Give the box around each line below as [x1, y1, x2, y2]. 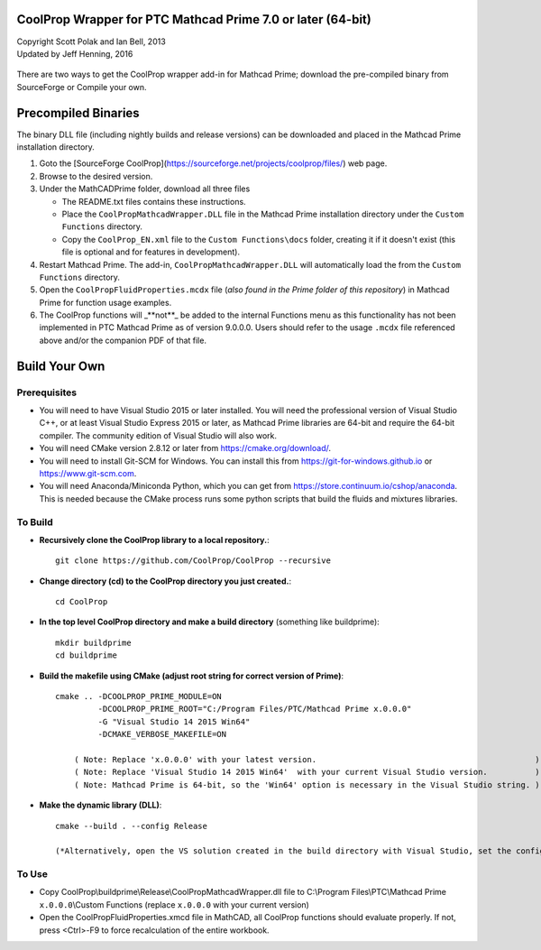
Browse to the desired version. [39, 171, 153, 181]
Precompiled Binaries [16, 105, 140, 121]
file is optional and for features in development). [61, 246, 241, 257]
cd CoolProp [55, 596, 108, 607]
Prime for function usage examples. [39, 297, 172, 308]
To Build [16, 515, 53, 528]
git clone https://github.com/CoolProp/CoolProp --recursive [55, 556, 331, 566]
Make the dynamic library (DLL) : [39, 799, 162, 811]
